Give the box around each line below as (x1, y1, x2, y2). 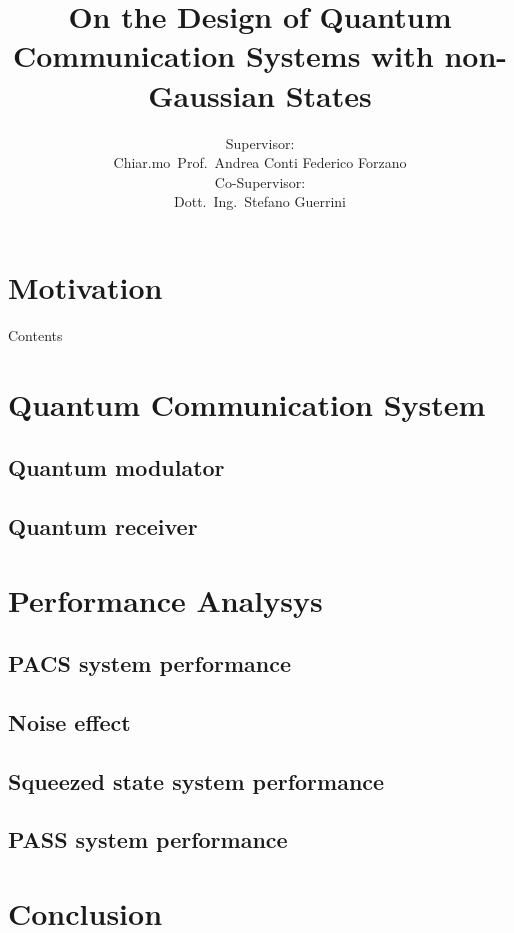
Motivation (8, 266, 163, 307)
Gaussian (148, 74, 275, 115)
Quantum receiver (8, 510, 198, 541)
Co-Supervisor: (214, 171, 306, 192)
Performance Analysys (8, 579, 323, 620)
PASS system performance (8, 824, 288, 855)
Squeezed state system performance (8, 765, 385, 796)
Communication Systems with (12, 35, 434, 76)
